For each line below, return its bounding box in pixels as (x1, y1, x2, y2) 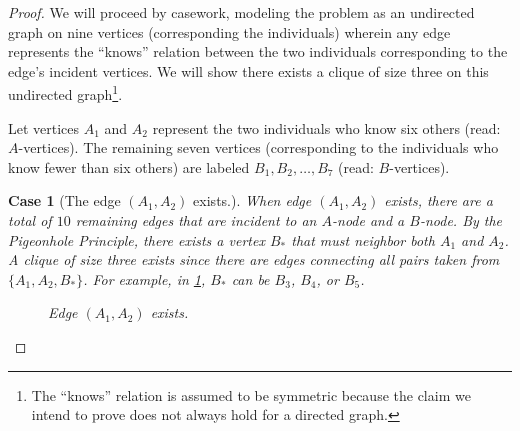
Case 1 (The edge (8, 190, 121, 211)
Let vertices (8, 117, 80, 138)
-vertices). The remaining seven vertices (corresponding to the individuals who (18, 137, 499, 158)
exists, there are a (384, 190, 493, 211)
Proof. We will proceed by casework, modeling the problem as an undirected (8, 2, 475, 22)
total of (8, 210, 52, 230)
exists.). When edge (193, 190, 312, 211)
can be (231, 268, 270, 289)
